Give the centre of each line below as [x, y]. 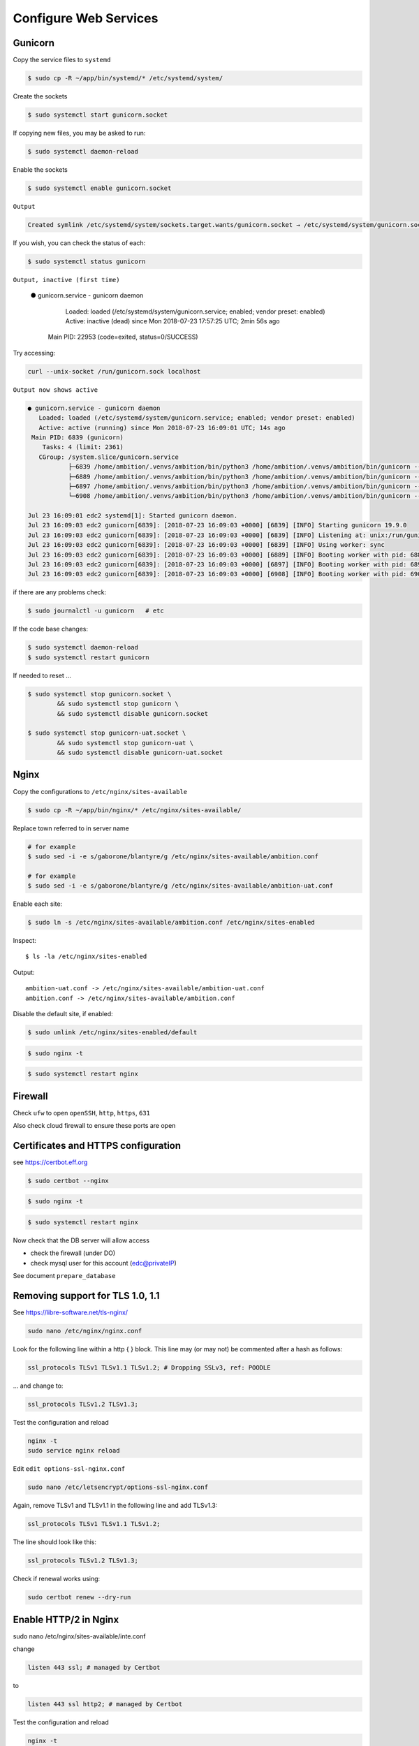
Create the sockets [40, 96]
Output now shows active [55, 390]
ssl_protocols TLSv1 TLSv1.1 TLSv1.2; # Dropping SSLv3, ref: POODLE [149, 1368]
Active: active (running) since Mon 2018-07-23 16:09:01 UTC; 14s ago [162, 427]
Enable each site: [38, 904]
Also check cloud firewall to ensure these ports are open [94, 1126]
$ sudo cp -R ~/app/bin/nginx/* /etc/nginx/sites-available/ [134, 810]
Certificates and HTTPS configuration [97, 1145]
